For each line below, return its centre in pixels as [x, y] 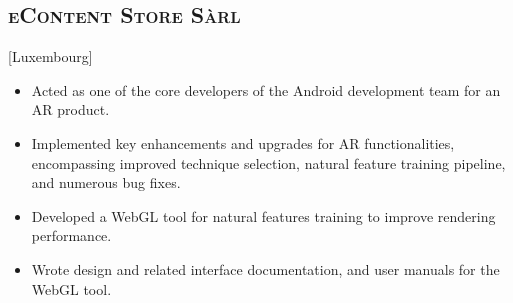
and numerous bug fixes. [106, 182]
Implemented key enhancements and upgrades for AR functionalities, [243, 142]
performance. [71, 235]
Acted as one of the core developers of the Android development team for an [266, 89]
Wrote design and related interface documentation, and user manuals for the [265, 268]
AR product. [70, 109]
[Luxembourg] [50, 56]
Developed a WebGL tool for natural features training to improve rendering [263, 215]
